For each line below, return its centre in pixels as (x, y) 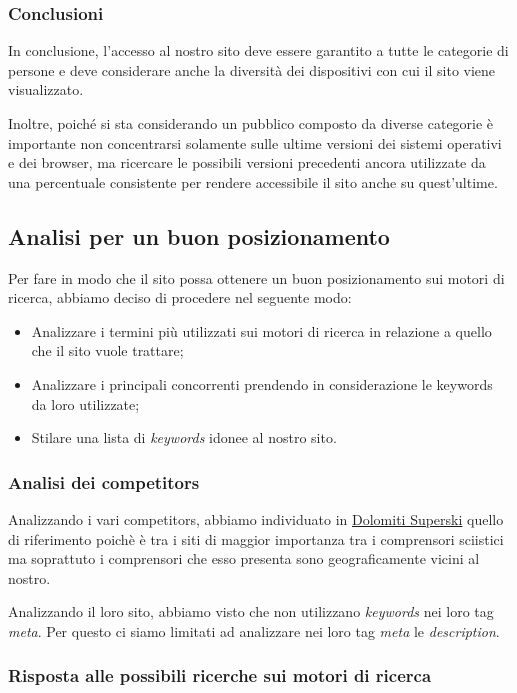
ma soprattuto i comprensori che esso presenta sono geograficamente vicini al (244, 558)
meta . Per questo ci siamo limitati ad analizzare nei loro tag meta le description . (254, 630)
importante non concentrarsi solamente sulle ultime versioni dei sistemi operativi (255, 142)
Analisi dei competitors (104, 481)
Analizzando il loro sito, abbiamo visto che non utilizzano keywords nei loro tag (251, 611)
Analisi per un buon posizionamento (199, 235)
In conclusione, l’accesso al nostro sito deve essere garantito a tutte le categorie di (258, 50)
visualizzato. (46, 89)
